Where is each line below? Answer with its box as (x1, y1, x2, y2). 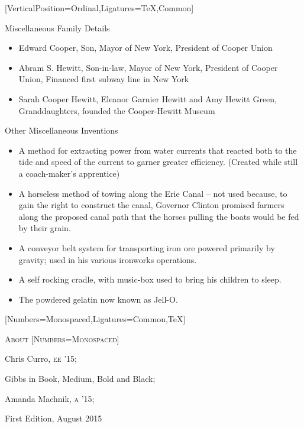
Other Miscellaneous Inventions (5, 124, 118, 137)
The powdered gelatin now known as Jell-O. (18, 293, 178, 305)
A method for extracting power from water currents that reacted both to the (18, 144, 297, 156)
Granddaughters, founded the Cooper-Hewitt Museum (18, 104, 215, 116)
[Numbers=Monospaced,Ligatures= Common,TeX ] (5, 313, 186, 325)
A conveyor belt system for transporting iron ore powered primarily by (18, 241, 275, 254)
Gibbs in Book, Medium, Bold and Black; (5, 372, 156, 385)
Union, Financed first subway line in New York (18, 73, 189, 85)
